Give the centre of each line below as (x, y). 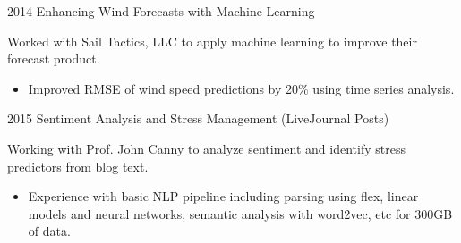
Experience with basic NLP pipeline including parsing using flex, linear (223, 196)
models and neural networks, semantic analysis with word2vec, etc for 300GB (240, 213)
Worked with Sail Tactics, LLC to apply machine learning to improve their (212, 41)
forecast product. (54, 59)
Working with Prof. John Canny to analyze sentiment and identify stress (206, 148)
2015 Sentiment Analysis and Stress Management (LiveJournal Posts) (198, 118)
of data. (49, 231)
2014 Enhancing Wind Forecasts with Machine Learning (161, 11)
